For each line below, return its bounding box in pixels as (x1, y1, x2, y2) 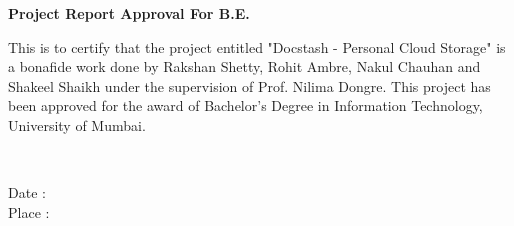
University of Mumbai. (8, 114, 146, 135)
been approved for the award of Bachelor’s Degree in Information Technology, (8, 95, 483, 116)
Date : (8, 182, 46, 203)
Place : (8, 201, 50, 222)
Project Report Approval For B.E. (8, 3, 250, 23)
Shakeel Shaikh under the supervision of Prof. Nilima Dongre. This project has (8, 75, 491, 96)
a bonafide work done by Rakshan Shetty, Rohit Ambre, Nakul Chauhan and (8, 56, 481, 77)
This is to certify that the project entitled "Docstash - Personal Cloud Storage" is (8, 36, 506, 57)
